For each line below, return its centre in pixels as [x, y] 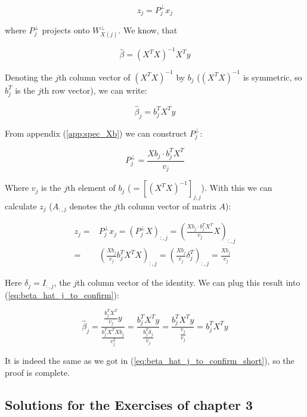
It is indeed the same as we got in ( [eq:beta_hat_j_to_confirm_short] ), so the [150, 361]
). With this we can [237, 188]
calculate [21, 206]
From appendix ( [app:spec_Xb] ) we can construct [96, 133]
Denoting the [29, 77]
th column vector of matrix [167, 206]
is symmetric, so [272, 77]
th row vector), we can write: [94, 90]
